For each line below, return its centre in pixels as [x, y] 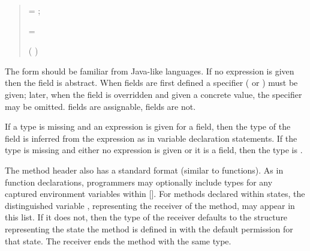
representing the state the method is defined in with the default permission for [149, 228]
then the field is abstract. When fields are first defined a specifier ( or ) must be [151, 83]
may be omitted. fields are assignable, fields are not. [100, 106]
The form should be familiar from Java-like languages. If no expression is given [150, 71]
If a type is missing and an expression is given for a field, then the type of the [148, 126]
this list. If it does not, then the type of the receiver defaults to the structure [146, 217]
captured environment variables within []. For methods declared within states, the [155, 194]
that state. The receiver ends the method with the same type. [118, 240]
